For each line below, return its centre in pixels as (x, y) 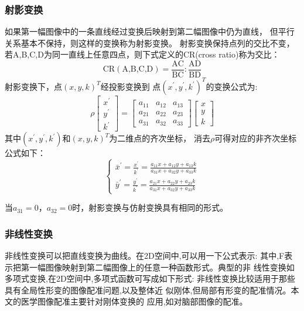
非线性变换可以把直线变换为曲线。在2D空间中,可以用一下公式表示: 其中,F (145, 255)
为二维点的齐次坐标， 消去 (160, 138)
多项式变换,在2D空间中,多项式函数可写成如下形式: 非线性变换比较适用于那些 (150, 278)
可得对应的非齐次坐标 (256, 138)
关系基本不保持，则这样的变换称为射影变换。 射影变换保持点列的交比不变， (150, 43)
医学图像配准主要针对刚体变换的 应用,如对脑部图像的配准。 (134, 301)
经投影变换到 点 (131, 86)
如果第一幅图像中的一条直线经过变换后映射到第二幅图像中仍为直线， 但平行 (150, 31)
